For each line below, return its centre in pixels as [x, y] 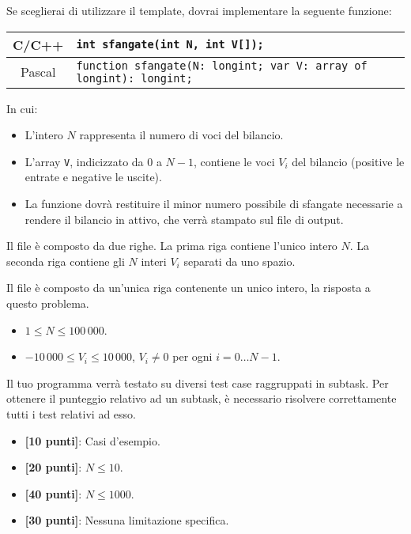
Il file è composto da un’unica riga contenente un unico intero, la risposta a [189, 288]
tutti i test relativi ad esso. [71, 413]
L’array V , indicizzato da [84, 161]
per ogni [192, 356]
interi [154, 261]
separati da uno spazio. [239, 261]
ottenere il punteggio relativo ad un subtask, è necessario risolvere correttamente [202, 398]
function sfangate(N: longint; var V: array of [222, 65]
